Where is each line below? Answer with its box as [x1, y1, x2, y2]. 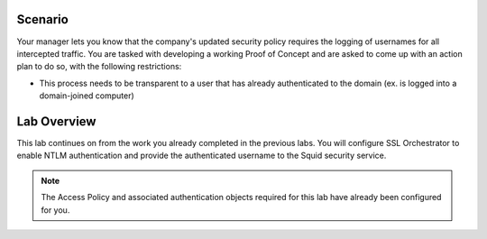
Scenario [16, 12, 69, 27]
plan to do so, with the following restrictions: [16, 61, 182, 72]
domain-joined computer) [39, 90, 134, 101]
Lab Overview [16, 114, 96, 129]
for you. [41, 204, 70, 216]
